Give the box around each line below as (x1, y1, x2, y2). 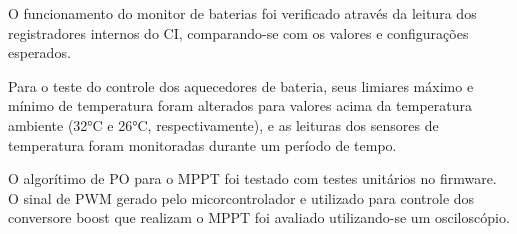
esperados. (8, 42, 71, 63)
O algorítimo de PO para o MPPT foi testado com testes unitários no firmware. (8, 168, 497, 189)
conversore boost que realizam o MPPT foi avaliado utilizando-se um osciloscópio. (8, 207, 510, 228)
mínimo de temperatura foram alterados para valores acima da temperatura (8, 95, 473, 116)
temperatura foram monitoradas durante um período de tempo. (8, 134, 397, 155)
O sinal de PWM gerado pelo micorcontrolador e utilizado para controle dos (8, 187, 475, 208)
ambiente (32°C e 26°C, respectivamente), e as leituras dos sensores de (8, 114, 439, 135)
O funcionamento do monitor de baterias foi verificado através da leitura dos (8, 3, 477, 23)
